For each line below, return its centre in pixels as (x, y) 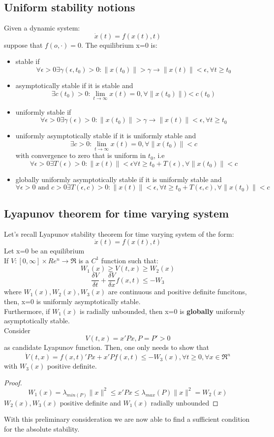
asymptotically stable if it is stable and (74, 85)
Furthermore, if (27, 311)
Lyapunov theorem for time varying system (117, 213)
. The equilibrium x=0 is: (119, 45)
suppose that (23, 45)
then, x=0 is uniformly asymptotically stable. (72, 301)
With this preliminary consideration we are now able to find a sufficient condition (127, 419)
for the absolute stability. (42, 428)
